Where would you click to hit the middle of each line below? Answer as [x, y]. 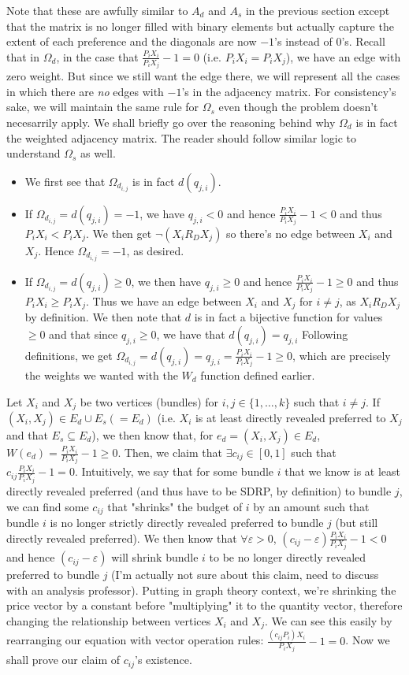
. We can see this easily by [328, 620]
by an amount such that [311, 506]
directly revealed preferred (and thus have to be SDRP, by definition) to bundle [199, 490]
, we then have [166, 281]
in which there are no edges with [85, 91]
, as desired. [155, 250]
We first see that [65, 181]
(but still [357, 522]
